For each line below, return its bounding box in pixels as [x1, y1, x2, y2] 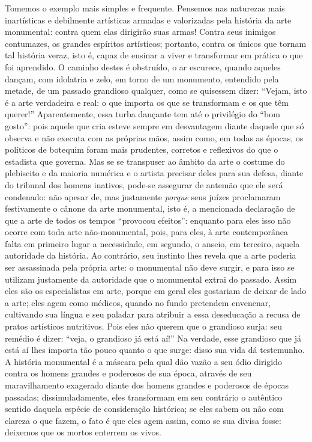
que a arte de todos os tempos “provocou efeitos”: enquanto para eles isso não [5, 213, 291, 226]
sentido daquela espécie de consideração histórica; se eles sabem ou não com [5, 402, 284, 415]
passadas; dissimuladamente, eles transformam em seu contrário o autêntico [5, 390, 283, 403]
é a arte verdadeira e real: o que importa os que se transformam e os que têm [5, 96, 289, 108]
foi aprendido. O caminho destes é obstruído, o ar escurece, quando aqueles [5, 60, 281, 73]
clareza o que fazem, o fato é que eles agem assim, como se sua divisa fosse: [5, 414, 281, 426]
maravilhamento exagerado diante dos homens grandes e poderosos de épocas [5, 379, 289, 391]
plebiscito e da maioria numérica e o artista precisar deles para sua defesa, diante [5, 167, 304, 179]
